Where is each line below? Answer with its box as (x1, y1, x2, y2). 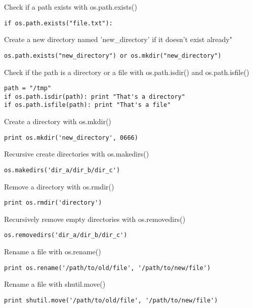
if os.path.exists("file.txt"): (4, 19, 113, 27)
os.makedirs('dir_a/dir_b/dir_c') (4, 166, 120, 174)
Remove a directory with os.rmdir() (4, 181, 114, 191)
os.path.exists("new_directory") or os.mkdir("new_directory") (4, 52, 222, 59)
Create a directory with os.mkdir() (4, 116, 111, 127)
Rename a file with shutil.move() (4, 279, 106, 289)
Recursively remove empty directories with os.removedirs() (4, 213, 186, 224)
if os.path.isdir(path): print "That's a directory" (4, 93, 185, 100)
